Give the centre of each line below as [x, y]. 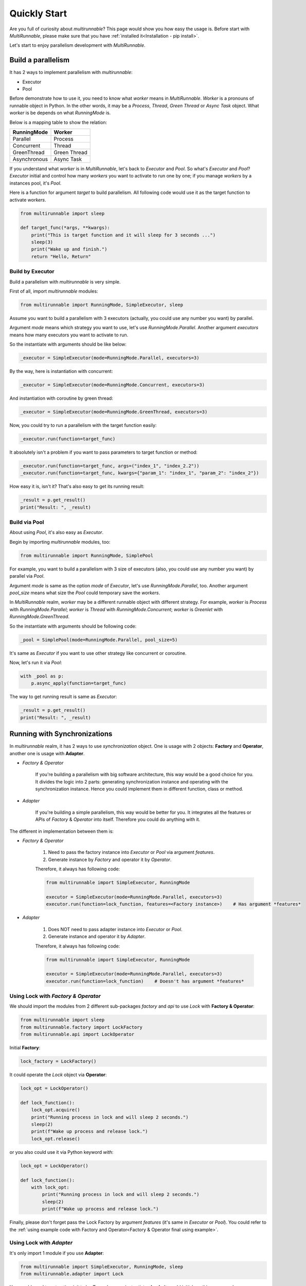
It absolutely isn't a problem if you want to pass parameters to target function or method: [104, 452]
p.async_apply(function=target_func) [79, 683]
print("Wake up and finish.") [69, 249]
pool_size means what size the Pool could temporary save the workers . [85, 593]
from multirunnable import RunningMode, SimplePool [87, 555]
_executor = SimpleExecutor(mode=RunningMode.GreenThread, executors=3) [114, 412]
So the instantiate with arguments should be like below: [68, 344]
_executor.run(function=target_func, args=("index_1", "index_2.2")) [110, 466]
